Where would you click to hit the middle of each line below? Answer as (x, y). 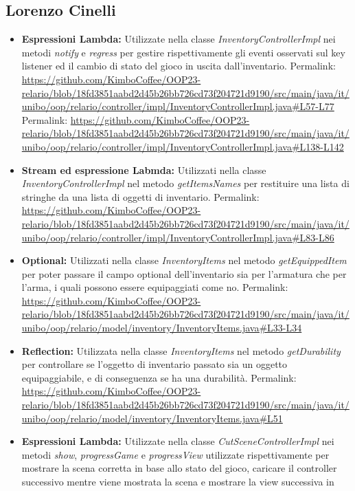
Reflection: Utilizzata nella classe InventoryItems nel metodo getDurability (181, 350)
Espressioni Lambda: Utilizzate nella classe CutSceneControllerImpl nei (178, 441)
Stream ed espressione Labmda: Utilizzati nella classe (144, 170)
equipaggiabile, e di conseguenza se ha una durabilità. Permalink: (159, 377)
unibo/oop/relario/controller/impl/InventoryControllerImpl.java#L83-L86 (178, 237)
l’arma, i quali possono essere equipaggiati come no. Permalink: (155, 287)
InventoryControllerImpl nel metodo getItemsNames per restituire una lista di (185, 183)
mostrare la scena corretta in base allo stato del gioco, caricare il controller (179, 468)
